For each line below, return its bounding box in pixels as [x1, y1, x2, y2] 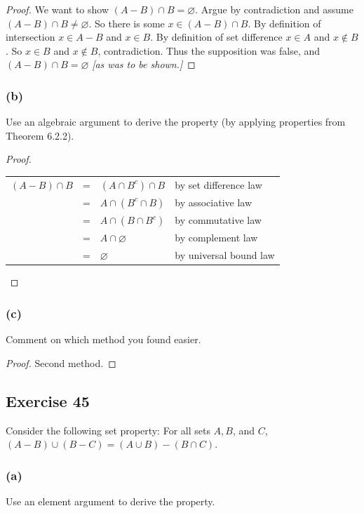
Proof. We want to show [6, 2, 109, 16]
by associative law [175, 195, 252, 210]
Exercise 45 [6, 389, 90, 411]
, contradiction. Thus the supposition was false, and [97, 43, 321, 58]
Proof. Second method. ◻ [6, 355, 116, 370]
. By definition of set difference [150, 29, 283, 44]
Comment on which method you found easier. [6, 332, 201, 347]
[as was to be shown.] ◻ [92, 57, 196, 72]
